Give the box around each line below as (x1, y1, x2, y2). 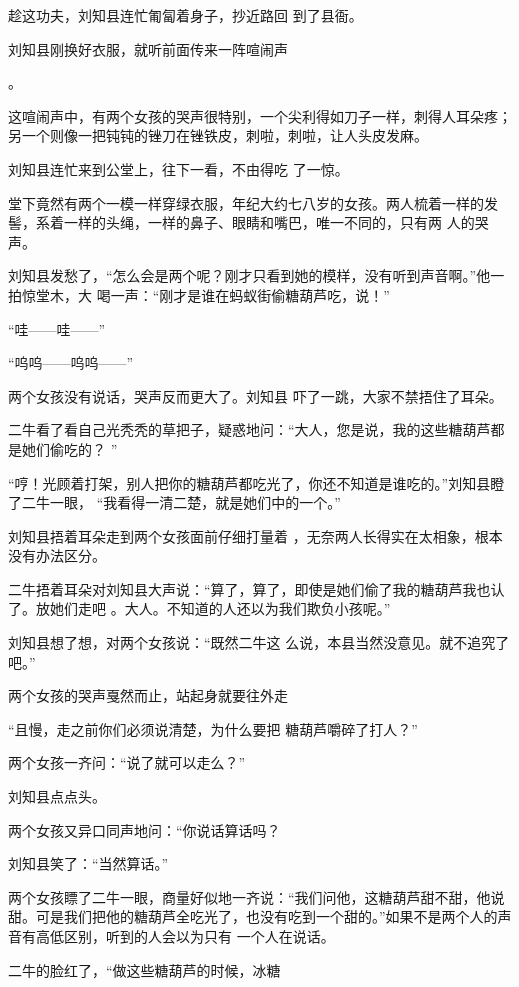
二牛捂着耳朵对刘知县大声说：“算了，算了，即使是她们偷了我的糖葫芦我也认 (8, 578, 505, 599)
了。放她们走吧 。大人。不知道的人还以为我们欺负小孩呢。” (8, 598, 391, 619)
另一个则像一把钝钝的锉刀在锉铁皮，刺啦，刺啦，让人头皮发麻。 (8, 125, 428, 146)
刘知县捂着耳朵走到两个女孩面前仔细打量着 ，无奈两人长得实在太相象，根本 (8, 525, 503, 546)
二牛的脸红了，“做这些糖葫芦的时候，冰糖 (8, 959, 281, 980)
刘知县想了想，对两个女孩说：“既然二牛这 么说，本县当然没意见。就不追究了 (8, 632, 510, 653)
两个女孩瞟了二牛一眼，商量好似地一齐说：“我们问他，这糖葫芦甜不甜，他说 (8, 886, 505, 907)
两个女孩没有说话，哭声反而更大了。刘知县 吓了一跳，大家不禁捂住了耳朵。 (8, 385, 503, 406)
